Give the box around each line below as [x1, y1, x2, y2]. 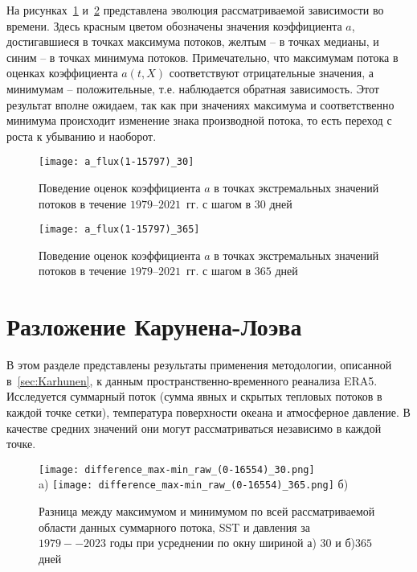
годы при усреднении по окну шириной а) [109, 534, 317, 551]
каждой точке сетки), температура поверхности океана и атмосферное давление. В [6, 403, 411, 420]
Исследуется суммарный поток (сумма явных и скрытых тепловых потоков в [6, 388, 382, 405]
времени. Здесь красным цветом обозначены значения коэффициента [6, 17, 342, 34]
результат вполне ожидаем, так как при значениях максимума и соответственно [6, 96, 395, 113]
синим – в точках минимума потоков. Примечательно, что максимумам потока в [6, 48, 399, 65]
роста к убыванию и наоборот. [6, 127, 157, 144]
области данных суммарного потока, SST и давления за [39, 518, 310, 535]
